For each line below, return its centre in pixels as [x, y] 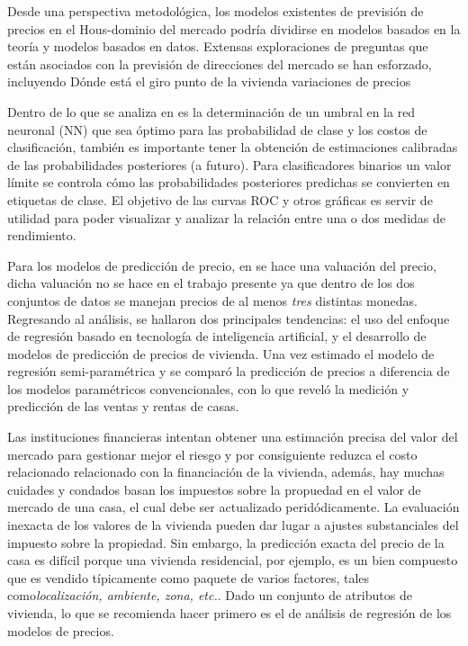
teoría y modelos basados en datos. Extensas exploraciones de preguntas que [218, 46]
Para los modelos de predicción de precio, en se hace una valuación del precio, [222, 265]
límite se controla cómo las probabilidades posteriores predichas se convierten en [229, 182]
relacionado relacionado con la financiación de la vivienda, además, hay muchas [226, 472]
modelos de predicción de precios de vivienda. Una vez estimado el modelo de [221, 353]
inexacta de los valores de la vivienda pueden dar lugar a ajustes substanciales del [233, 525]
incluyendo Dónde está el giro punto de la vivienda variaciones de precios [209, 81]
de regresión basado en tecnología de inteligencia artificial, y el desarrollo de [217, 336]
